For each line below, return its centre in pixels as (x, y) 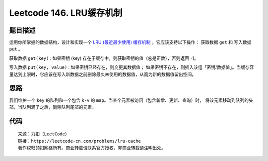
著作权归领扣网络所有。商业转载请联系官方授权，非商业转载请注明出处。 (92, 148)
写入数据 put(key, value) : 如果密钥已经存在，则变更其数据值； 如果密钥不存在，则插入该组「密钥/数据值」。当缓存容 (132, 67)
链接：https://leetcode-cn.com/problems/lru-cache (80, 141)
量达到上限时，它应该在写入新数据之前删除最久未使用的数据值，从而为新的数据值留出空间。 (102, 74)
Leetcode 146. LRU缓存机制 (66, 13)
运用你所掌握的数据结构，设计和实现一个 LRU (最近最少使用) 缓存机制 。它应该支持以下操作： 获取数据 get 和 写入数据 (130, 42)
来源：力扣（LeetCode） (44, 134)
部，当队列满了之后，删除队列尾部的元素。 (53, 107)
